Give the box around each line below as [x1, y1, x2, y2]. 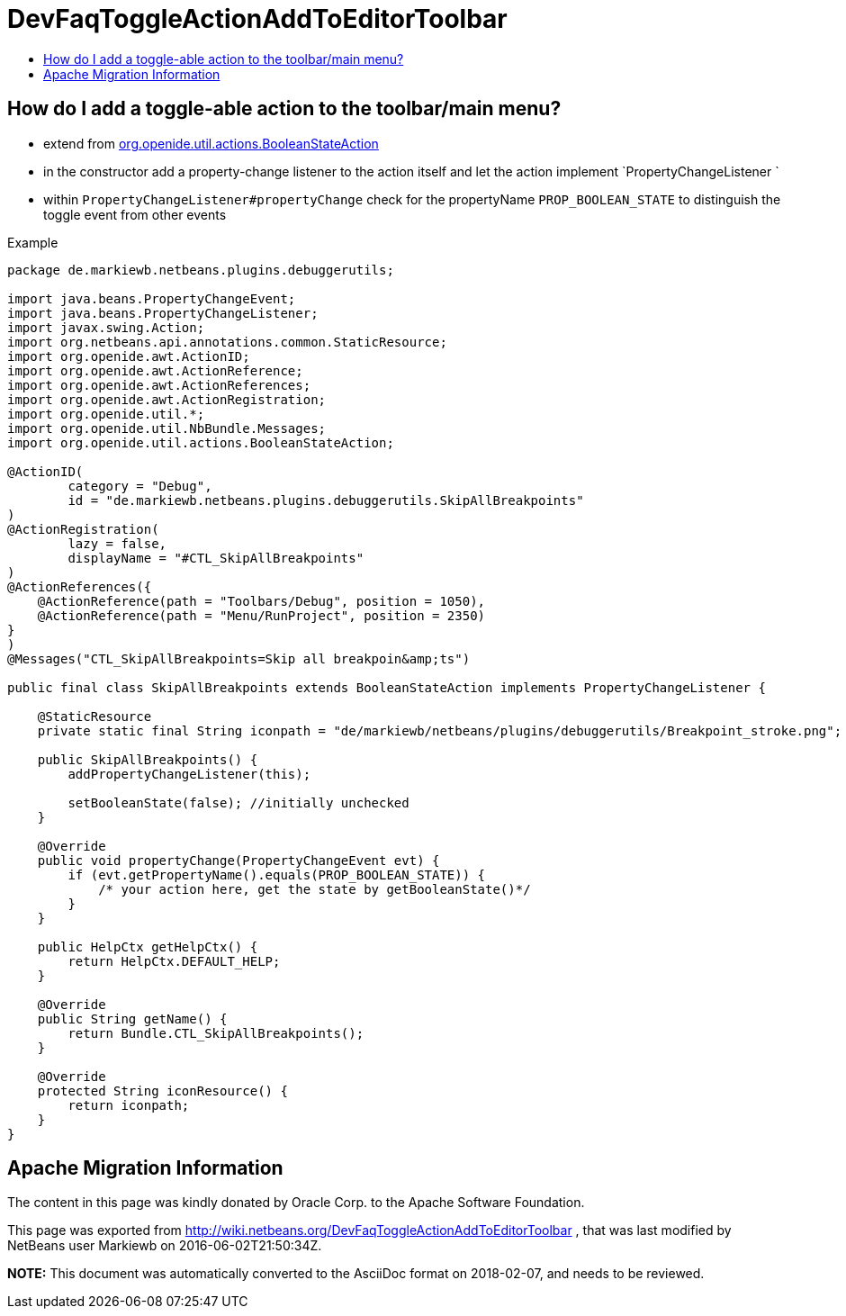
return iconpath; [67, 1097, 190, 1113]
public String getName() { [37, 1011, 228, 1026]
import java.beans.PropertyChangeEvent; [7, 291, 296, 306]
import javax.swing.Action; [7, 320, 205, 335]
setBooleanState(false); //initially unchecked [67, 795, 409, 810]
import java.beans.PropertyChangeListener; [7, 305, 319, 320]
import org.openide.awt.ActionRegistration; [7, 392, 327, 407]
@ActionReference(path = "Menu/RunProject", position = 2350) [37, 608, 486, 623]
